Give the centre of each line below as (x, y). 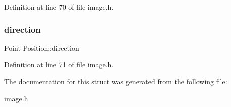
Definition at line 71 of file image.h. (59, 65)
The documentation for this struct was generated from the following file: (116, 81)
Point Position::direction (42, 47)
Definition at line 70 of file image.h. (59, 7)
